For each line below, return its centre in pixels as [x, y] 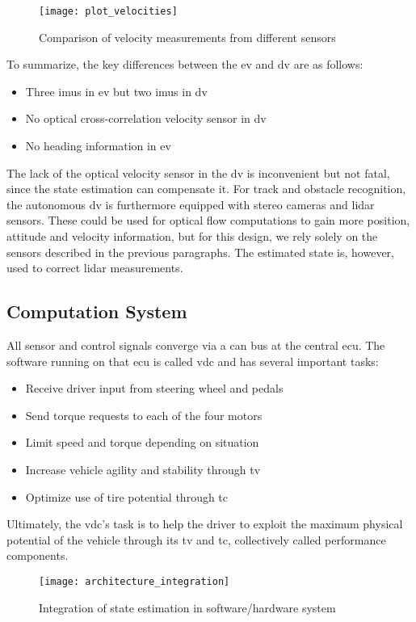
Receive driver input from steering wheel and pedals [154, 388]
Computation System [97, 311]
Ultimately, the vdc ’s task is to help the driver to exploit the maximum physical [205, 524]
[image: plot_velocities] [108, 11]
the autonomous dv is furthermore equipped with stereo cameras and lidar [191, 204]
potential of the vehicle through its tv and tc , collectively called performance [196, 539]
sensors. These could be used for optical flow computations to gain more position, [208, 220]
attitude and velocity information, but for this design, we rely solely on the [192, 236]
